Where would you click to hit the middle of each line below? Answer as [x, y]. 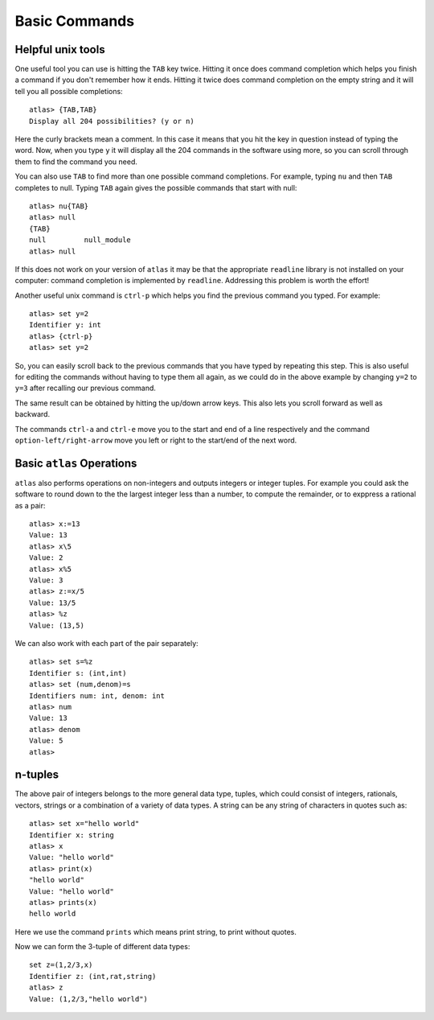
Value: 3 [46, 580]
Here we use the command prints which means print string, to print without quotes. [156, 932]
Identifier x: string [72, 835]
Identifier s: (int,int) [78, 673]
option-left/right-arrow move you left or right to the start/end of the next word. [156, 440]
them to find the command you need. [76, 162]
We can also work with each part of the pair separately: [106, 643]
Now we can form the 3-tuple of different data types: [102, 947]
